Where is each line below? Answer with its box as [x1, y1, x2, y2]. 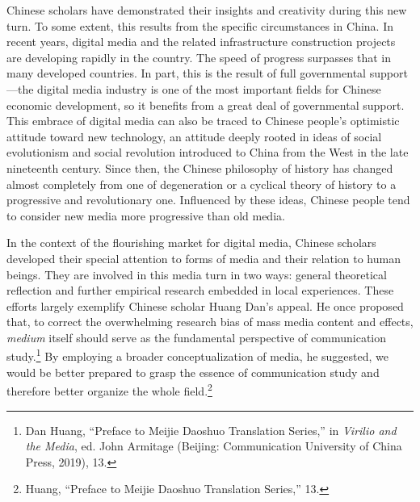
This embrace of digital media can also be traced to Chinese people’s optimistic [6, 112, 400, 129]
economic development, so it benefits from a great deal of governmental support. [6, 96, 405, 113]
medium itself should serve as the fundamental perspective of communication [6, 328, 387, 345]
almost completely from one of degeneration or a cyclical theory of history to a [6, 175, 397, 192]
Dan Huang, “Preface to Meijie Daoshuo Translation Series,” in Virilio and [25, 421, 397, 438]
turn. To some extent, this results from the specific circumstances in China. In [6, 17, 393, 34]
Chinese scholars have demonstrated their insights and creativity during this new [6, 2, 407, 18]
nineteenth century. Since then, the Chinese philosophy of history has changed [6, 159, 393, 176]
